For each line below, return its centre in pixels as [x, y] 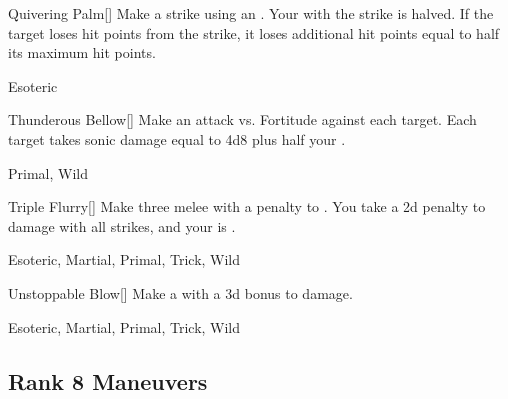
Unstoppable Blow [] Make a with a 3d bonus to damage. [180, 292]
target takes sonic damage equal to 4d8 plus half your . [177, 138]
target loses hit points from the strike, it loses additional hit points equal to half [254, 32]
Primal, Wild [48, 172]
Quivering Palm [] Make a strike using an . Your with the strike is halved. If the [251, 13]
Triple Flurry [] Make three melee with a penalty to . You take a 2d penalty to [247, 206]
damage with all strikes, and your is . [122, 225]
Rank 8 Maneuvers [108, 380]
